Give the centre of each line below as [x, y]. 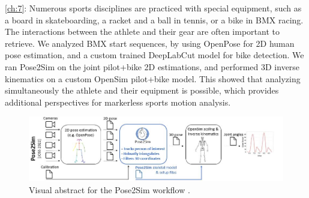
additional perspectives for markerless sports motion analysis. [118, 102]
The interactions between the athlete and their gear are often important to [142, 31]
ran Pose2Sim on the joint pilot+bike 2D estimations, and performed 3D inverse [152, 66]
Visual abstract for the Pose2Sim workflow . [109, 190]
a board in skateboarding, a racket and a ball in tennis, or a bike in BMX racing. [154, 19]
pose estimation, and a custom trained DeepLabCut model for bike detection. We [154, 55]
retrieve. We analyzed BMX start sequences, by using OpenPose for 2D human [150, 43]
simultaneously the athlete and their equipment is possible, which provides [142, 90]
